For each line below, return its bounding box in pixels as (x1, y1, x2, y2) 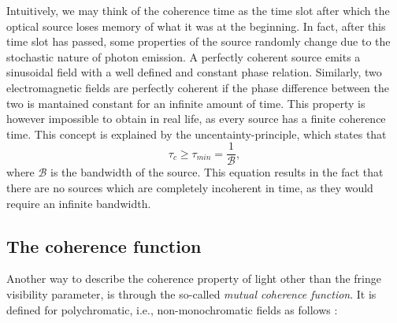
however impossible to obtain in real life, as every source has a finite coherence (6, 110, 386, 127)
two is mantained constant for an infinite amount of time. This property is (6, 95, 365, 111)
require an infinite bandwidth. (6, 195, 151, 211)
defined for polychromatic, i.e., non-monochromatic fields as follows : (6, 301, 338, 317)
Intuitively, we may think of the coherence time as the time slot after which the (6, 2, 390, 18)
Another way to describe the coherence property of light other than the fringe (6, 270, 381, 287)
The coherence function (6, 233, 202, 258)
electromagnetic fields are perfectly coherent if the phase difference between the (6, 79, 390, 95)
